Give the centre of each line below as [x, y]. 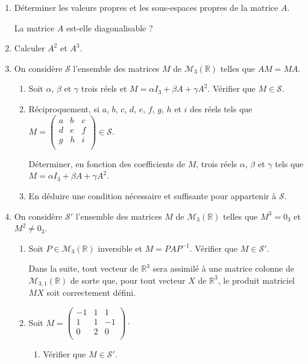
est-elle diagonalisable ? [109, 27]
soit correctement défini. [91, 292]
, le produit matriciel [256, 280]
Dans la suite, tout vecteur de [83, 268]
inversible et [120, 248]
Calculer [30, 48]
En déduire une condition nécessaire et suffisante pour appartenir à [152, 195]
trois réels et [104, 88]
